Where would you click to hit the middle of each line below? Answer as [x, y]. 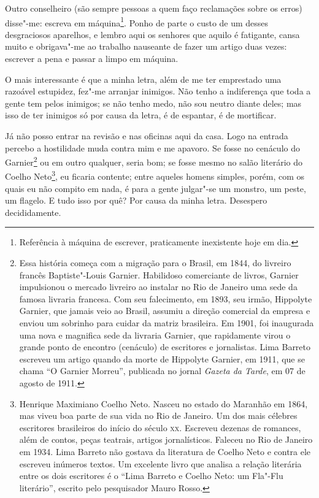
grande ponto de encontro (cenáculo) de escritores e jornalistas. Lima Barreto [165, 347]
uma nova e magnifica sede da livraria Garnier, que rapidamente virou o [155, 335]
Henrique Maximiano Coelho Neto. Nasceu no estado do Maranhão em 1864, [163, 403]
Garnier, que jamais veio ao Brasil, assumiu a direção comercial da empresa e [165, 311]
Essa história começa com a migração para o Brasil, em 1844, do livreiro [155, 263]
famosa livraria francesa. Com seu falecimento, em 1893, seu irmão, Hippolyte [166, 298]
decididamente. [33, 212]
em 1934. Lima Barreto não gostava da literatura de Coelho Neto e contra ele [165, 451]
